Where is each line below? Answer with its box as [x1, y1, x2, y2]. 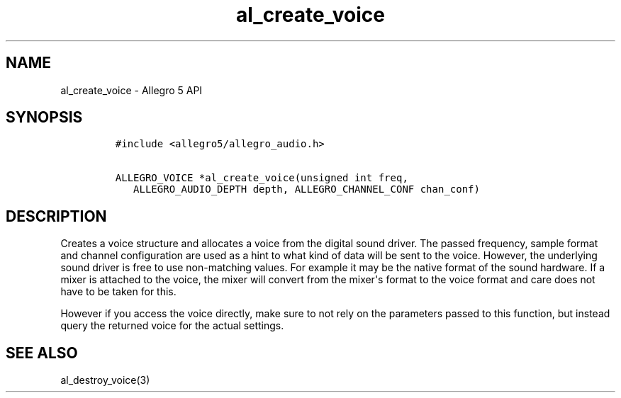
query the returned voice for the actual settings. [60, 319, 284, 332]
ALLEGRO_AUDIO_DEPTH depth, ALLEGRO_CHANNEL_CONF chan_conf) [133, 183, 480, 195]
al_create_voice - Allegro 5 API [60, 84, 203, 96]
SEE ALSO [6, 343, 78, 362]
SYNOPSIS [6, 108, 83, 127]
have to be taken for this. [60, 285, 177, 298]
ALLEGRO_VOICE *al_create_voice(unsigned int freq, [115, 172, 408, 184]
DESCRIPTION [6, 207, 107, 225]
